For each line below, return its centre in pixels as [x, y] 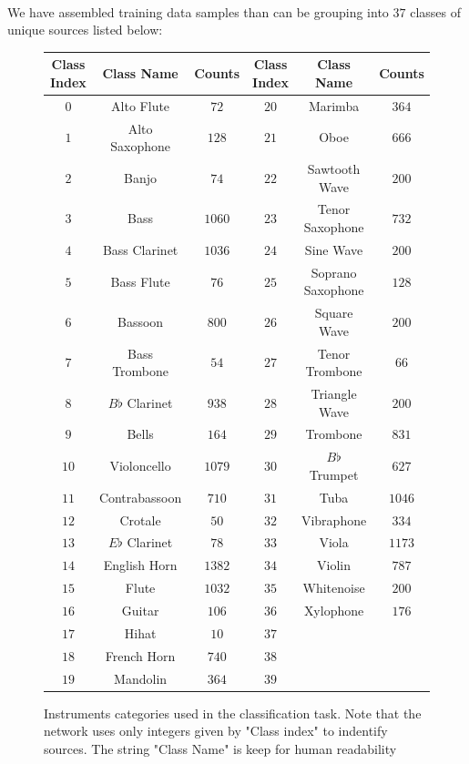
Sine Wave [334, 249]
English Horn [140, 565]
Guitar [140, 610]
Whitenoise [334, 588]
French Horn [140, 655]
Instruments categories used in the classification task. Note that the [233, 713]
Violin [334, 565]
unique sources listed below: [85, 30]
